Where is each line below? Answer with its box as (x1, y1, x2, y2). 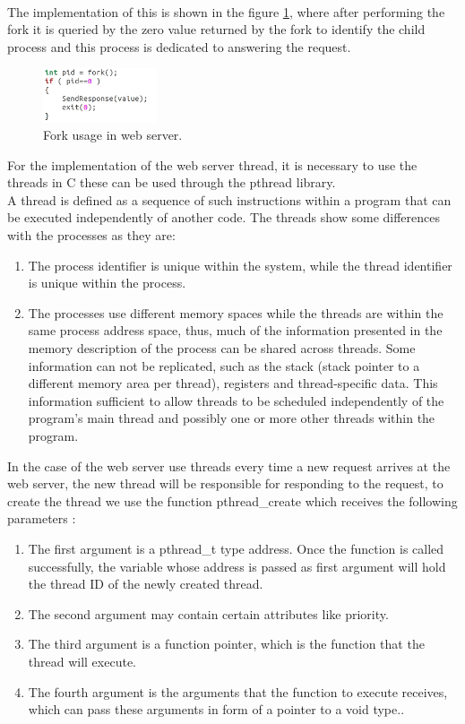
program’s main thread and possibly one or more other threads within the (28, 409, 435, 427)
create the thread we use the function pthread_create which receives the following (7, 491, 458, 510)
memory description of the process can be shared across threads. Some (28, 339, 416, 358)
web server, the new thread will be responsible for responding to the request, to (7, 474, 443, 493)
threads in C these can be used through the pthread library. (7, 173, 336, 192)
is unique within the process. (28, 273, 186, 292)
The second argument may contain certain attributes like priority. (28, 604, 389, 623)
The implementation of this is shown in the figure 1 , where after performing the (7, 2, 445, 21)
